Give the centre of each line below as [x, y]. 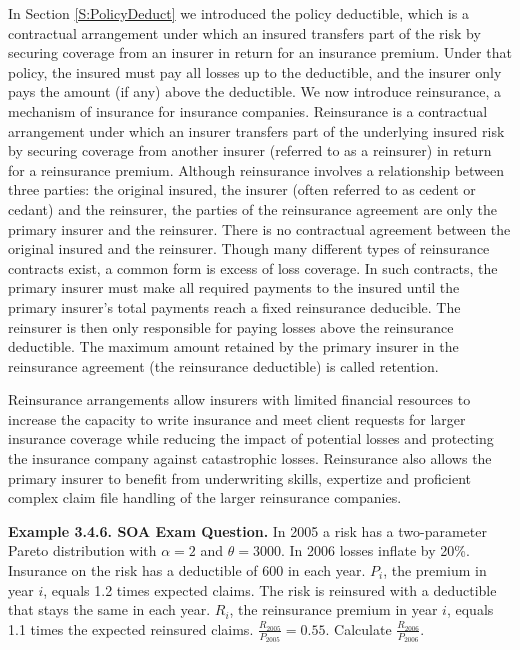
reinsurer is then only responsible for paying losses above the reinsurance [231, 326]
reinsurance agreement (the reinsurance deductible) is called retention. [223, 365]
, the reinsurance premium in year [333, 609]
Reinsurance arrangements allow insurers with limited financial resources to [239, 399]
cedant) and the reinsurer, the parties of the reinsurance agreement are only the [252, 208]
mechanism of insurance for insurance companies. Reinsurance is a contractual [248, 110]
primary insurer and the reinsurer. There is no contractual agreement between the [259, 228]
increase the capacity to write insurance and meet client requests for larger [237, 418]
